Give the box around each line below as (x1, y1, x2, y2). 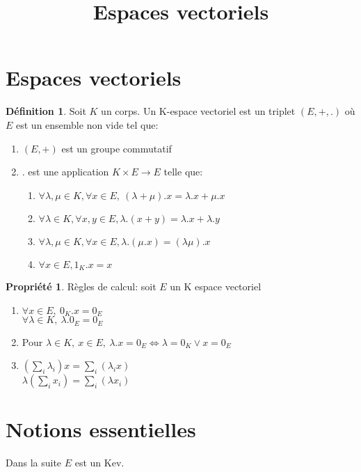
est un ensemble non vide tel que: (16, 117, 159, 132)
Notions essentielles (6, 415, 196, 443)
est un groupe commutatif (61, 141, 172, 155)
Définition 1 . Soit (6, 104, 86, 118)
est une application (28, 164, 109, 179)
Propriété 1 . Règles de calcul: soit (6, 279, 157, 294)
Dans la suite (6, 455, 62, 470)
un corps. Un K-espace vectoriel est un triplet (101, 104, 296, 118)
